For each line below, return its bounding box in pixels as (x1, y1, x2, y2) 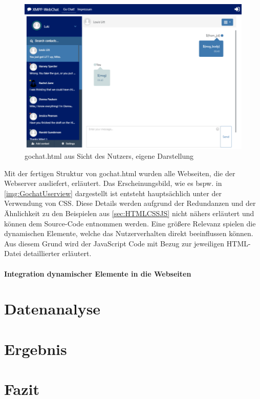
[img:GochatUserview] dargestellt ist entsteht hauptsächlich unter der (4, 187, 222, 198)
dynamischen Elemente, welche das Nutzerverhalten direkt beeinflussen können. (4, 228, 253, 239)
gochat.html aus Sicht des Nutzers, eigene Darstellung (25, 151, 193, 161)
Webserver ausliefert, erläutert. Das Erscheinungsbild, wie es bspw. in (4, 178, 222, 188)
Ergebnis (4, 338, 67, 359)
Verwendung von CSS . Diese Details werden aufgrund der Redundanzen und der (4, 198, 256, 208)
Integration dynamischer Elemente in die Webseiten (4, 268, 191, 279)
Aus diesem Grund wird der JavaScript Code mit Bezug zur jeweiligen (4, 238, 225, 248)
